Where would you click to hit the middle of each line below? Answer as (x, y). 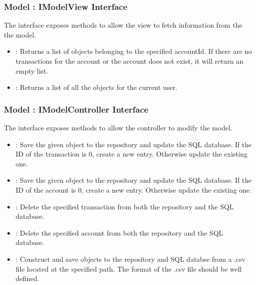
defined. (27, 278)
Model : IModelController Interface (76, 109)
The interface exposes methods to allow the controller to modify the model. (118, 127)
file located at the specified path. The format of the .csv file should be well (128, 268)
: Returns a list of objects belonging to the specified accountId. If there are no (134, 51)
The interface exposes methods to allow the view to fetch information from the (123, 25)
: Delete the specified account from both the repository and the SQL (119, 232)
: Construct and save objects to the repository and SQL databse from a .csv (130, 259)
